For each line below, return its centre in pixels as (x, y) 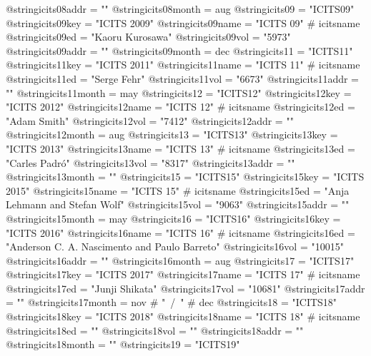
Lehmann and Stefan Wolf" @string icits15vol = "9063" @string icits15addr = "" (178, 204)
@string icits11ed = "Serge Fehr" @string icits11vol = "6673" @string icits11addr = (183, 78)
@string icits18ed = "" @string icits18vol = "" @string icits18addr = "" (155, 330)
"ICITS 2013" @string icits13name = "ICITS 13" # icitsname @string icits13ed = (180, 148)
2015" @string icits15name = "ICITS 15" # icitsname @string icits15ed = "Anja (178, 190)
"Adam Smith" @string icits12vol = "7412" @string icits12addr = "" (150, 120)
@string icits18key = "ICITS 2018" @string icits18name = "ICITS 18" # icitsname (183, 316)
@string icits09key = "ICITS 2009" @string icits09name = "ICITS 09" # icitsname (183, 22)
